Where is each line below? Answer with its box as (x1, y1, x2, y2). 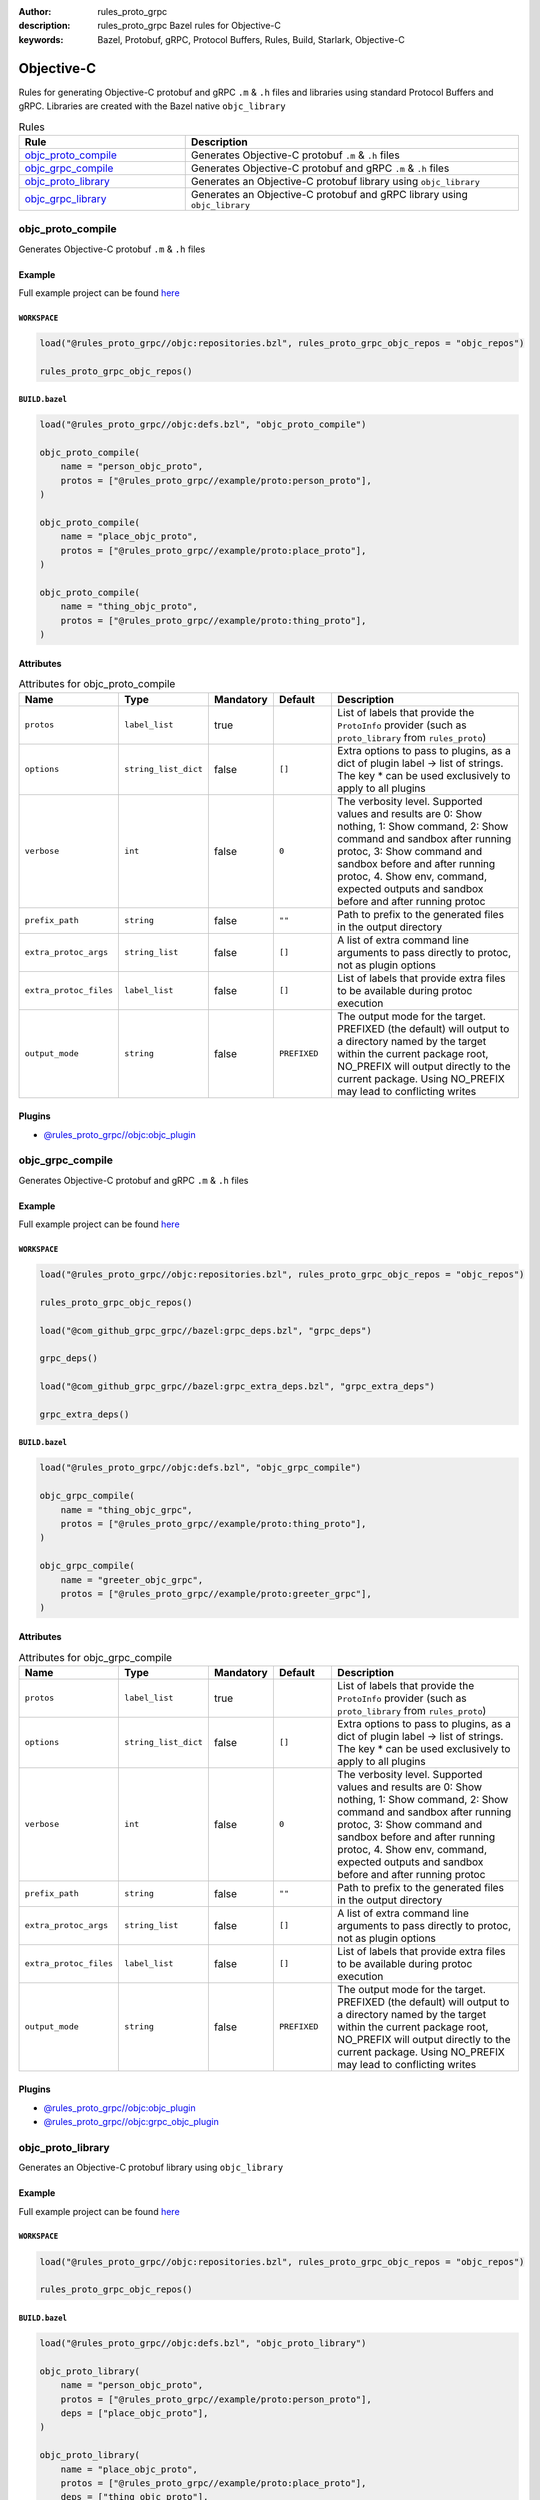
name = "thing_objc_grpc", (60, 1504, 194, 1515)
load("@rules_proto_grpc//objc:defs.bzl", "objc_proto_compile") (39, 419, 367, 430)
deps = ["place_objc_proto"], (60, 2407, 209, 2419)
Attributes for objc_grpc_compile (18, 1650, 173, 1664)
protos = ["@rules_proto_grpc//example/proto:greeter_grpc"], (60, 1588, 372, 1599)
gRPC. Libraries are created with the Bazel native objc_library (18, 100, 286, 112)
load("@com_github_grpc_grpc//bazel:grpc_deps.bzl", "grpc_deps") (39, 1325, 372, 1336)
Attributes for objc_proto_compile (18, 677, 176, 691)
